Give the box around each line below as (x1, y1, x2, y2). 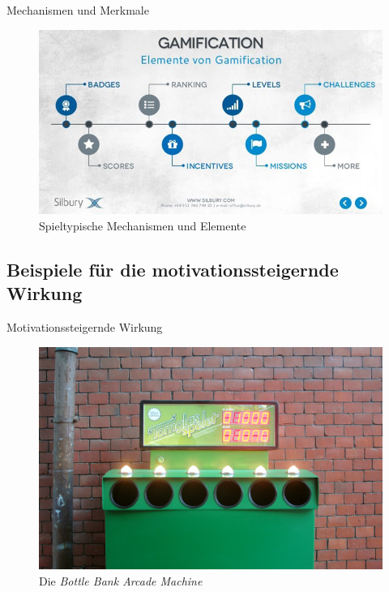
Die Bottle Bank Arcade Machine (39, 572, 203, 589)
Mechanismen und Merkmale (6, 2, 149, 18)
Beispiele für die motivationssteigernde (6, 256, 339, 281)
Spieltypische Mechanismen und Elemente (39, 217, 246, 234)
